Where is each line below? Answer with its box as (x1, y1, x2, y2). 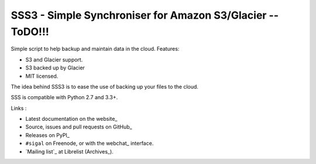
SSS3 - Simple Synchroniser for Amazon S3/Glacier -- (11, 9, 279, 22)
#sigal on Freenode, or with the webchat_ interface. (25, 140, 154, 147)
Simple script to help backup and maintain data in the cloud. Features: (11, 46, 180, 53)
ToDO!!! (11, 25, 49, 38)
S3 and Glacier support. (25, 56, 83, 63)
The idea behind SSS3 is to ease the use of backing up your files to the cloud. (11, 83, 199, 90)
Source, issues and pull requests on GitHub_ (25, 123, 133, 131)
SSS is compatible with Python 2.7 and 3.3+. (11, 94, 118, 101)
